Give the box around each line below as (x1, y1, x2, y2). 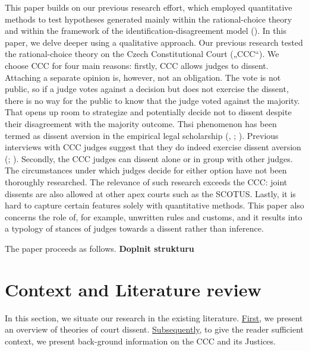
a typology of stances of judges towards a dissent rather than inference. (5, 222, 264, 235)
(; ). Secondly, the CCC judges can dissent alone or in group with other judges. (5, 152, 293, 165)
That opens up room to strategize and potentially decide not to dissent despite (5, 106, 292, 118)
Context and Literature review (5, 277, 261, 301)
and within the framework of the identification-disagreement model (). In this (5, 24, 286, 37)
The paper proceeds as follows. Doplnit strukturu (5, 242, 194, 254)
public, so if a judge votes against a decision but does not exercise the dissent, (5, 83, 289, 95)
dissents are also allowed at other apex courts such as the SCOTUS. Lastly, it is (5, 187, 296, 200)
